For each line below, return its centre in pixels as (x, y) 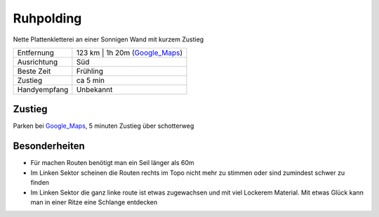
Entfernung (35, 53)
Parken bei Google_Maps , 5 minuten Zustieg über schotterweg (104, 126)
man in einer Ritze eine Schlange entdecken (94, 202)
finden (40, 183)
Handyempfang (43, 89)
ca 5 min (91, 80)
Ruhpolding (47, 18)
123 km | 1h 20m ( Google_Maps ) (129, 53)
